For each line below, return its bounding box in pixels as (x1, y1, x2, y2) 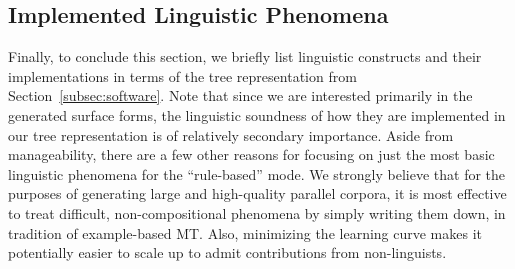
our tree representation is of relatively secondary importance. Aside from (8, 124, 454, 145)
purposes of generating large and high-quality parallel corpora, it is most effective (8, 183, 507, 204)
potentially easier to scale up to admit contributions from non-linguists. (8, 242, 447, 263)
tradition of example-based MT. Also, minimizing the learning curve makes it (8, 222, 483, 243)
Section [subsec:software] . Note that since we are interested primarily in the (8, 85, 473, 106)
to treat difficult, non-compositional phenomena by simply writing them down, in (8, 202, 506, 223)
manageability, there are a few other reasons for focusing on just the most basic (8, 144, 495, 165)
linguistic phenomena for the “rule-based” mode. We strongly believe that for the (8, 163, 506, 184)
